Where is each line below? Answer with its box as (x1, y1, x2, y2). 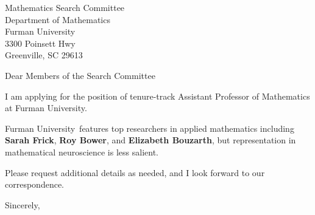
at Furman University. (5, 101, 87, 114)
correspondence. (5, 178, 64, 191)
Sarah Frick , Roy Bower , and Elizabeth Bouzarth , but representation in (5, 134, 296, 146)
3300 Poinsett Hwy (5, 36, 76, 49)
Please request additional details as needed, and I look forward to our (5, 166, 265, 179)
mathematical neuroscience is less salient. (5, 145, 158, 158)
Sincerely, (5, 198, 40, 211)
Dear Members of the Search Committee (5, 69, 155, 81)
